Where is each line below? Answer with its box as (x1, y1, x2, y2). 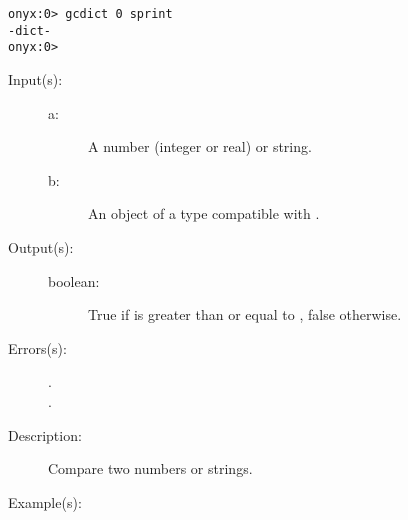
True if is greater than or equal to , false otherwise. (88, 304, 402, 325)
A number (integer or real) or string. (88, 136, 312, 157)
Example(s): (8, 491, 82, 512)
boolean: (48, 270, 100, 291)
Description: (8, 424, 82, 445)
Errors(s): (8, 337, 67, 358)
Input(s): (8, 68, 63, 89)
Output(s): (8, 236, 74, 257)
